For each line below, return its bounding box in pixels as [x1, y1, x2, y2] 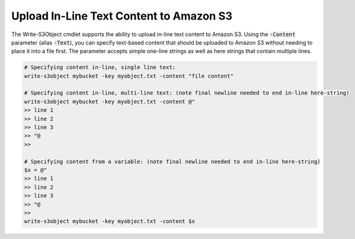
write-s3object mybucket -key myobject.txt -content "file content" [24, 72, 234, 79]
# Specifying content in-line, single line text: [24, 64, 176, 71]
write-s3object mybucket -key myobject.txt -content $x [24, 218, 196, 225]
